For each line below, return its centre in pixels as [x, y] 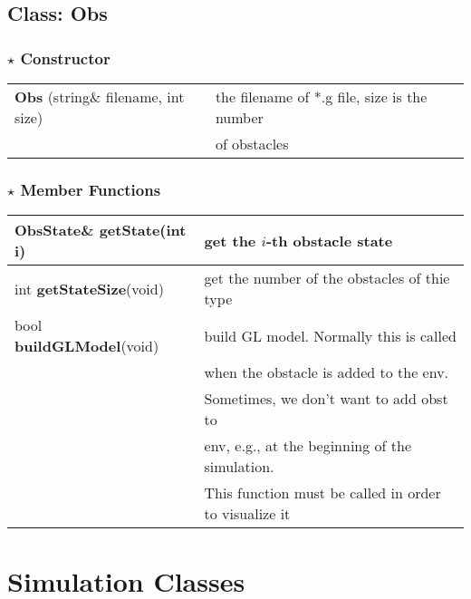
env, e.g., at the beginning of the [308, 446]
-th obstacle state [329, 240]
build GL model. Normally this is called [330, 335]
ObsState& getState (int [101, 230]
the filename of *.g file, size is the [321, 97]
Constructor [65, 58]
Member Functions [91, 189]
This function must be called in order [322, 493]
